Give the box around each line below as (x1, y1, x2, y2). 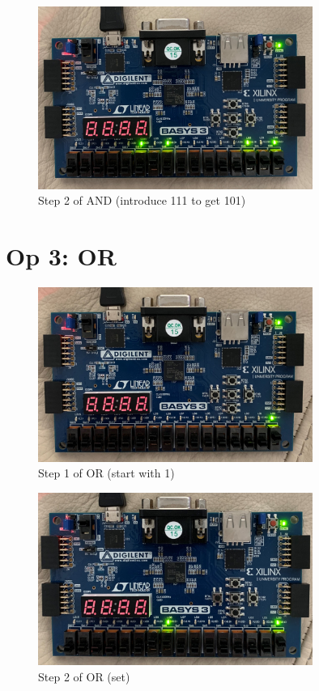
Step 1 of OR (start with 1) (38, 464, 175, 481)
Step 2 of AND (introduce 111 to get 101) (38, 192, 246, 209)
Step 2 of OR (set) (38, 668, 130, 685)
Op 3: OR (6, 240, 117, 273)
